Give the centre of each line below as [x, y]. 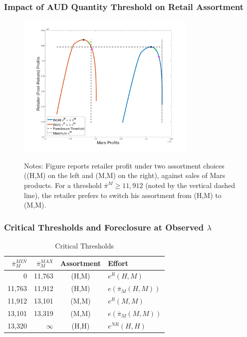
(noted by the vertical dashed [190, 185]
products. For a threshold [63, 185]
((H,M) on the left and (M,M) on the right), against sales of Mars [125, 175]
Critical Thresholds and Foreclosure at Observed [104, 227]
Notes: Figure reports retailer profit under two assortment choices [124, 165]
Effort [118, 263]
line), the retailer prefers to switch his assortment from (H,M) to [123, 195]
